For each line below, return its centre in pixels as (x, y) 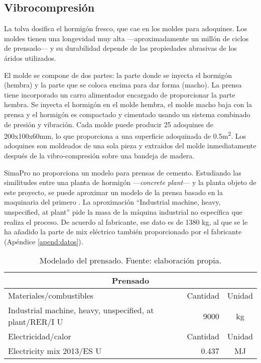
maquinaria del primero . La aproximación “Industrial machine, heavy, (112, 202)
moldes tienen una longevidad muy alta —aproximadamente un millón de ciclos (126, 38)
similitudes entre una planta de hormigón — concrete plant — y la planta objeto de (130, 182)
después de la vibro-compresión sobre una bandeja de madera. (99, 155)
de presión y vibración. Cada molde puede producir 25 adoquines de (109, 124)
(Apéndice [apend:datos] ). (44, 241)
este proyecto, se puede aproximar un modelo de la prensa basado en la (113, 192)
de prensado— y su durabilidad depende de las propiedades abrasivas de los (120, 48)
